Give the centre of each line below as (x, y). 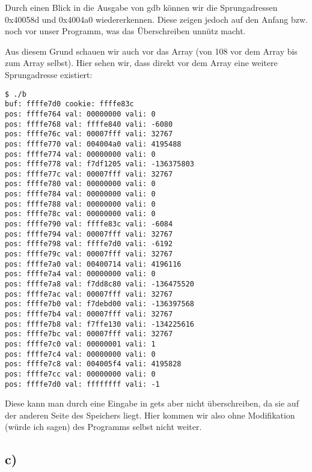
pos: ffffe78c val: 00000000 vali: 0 (80, 214)
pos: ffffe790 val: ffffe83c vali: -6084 (89, 224)
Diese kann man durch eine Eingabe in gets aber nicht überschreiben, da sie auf (152, 403)
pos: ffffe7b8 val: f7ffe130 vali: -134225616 (99, 324)
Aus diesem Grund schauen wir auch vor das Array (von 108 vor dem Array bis (151, 51)
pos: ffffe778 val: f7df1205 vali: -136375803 (99, 164)
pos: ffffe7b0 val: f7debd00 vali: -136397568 (99, 304)
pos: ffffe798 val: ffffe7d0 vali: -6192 (89, 244)
